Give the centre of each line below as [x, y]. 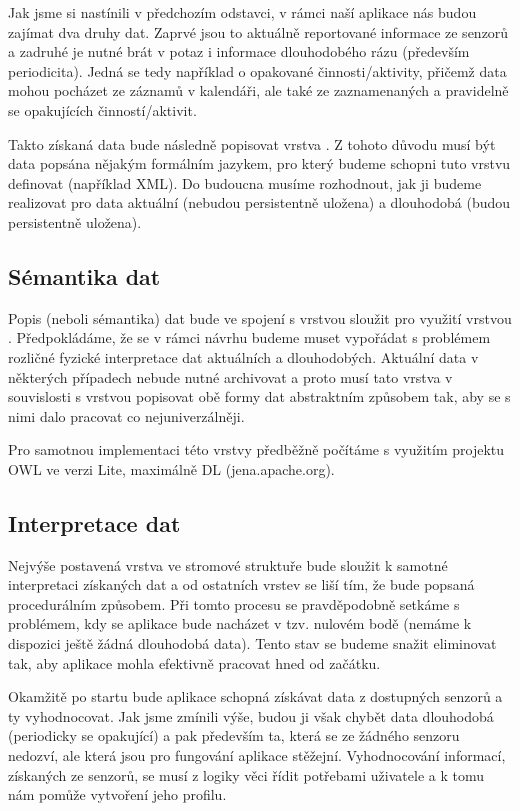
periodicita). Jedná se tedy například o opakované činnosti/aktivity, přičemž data [257, 70]
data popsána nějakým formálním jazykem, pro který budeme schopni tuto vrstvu [259, 163]
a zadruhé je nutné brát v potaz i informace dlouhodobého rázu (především [239, 51]
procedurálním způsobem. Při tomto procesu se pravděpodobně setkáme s [234, 603]
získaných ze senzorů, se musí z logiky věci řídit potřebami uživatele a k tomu [246, 774]
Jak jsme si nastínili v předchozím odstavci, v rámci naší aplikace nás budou [242, 12]
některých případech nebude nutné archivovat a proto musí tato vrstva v [230, 376]
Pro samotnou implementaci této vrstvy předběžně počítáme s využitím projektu [256, 449]
